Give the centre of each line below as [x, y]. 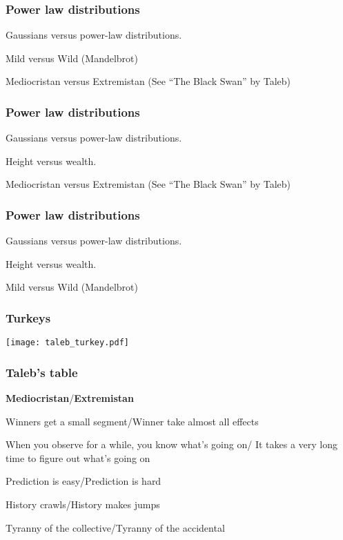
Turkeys [28, 317]
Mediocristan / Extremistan [70, 398]
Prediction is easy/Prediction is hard [84, 481]
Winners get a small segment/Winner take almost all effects [132, 421]
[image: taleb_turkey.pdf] [67, 343]
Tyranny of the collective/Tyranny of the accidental [115, 527]
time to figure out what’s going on [78, 457]
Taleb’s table [42, 372]
